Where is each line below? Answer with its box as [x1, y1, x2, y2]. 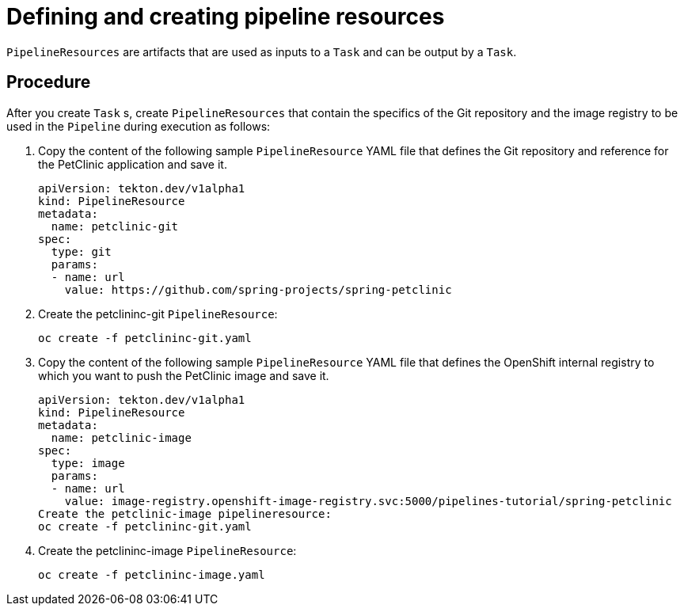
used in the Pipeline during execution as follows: [6, 119, 271, 133]
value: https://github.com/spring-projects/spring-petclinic [64, 283, 452, 296]
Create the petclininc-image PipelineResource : [38, 543, 297, 557]
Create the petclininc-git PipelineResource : [38, 306, 278, 321]
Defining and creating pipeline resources [6, 3, 445, 30]
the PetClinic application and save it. [38, 157, 227, 171]
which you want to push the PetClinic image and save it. [38, 368, 329, 382]
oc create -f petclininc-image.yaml [38, 568, 265, 581]
